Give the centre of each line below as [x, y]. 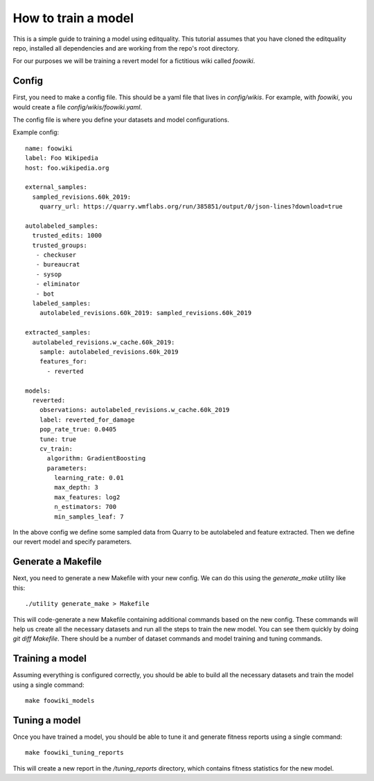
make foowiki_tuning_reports [74, 753]
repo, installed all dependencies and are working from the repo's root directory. [126, 48]
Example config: [36, 132]
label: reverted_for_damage [87, 420]
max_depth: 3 [76, 487]
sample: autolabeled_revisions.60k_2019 [109, 352]
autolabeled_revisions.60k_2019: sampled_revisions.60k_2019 [145, 313]
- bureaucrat [58, 264]
